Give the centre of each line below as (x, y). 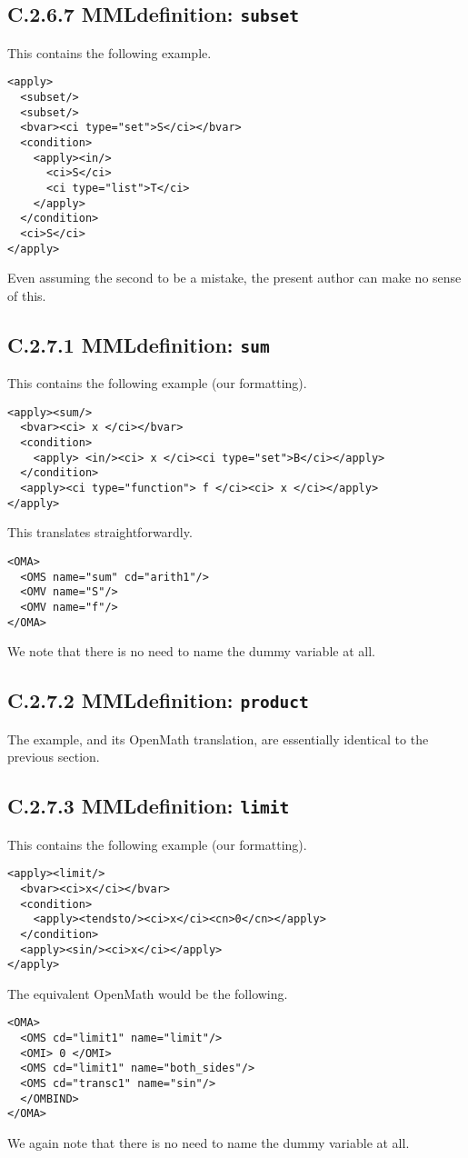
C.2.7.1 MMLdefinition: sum (139, 344)
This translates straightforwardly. (100, 532)
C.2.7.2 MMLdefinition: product (158, 700)
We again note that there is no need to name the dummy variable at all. (209, 1143)
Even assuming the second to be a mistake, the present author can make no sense (234, 278)
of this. (27, 295)
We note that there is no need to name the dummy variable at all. (191, 651)
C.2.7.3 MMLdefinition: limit (149, 806)
